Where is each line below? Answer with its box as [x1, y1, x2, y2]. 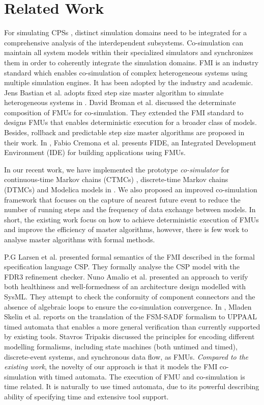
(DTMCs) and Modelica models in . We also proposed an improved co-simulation [4, 184, 257, 195]
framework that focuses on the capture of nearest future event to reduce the [4, 194, 241, 205]
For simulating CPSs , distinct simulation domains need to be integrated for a [4, 27, 247, 38]
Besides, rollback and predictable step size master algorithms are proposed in [4, 127, 245, 138]
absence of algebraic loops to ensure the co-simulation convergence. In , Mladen [4, 301, 252, 312]
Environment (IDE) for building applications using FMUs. [4, 147, 186, 158]
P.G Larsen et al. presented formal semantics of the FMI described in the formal [4, 251, 255, 262]
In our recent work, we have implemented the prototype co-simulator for [4, 164, 230, 174]
